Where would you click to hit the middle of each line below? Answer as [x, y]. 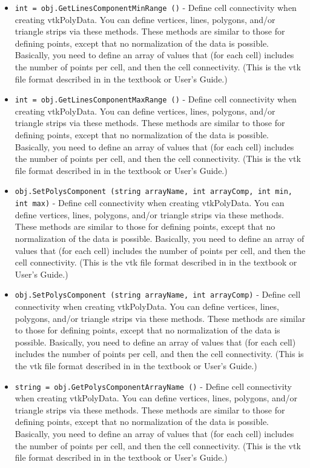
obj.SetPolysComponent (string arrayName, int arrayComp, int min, [153, 192]
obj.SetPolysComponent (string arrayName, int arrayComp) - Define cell [158, 294]
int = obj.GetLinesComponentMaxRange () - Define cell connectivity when [156, 99]
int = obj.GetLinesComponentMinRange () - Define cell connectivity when [156, 7]
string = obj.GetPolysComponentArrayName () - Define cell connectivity [153, 386]
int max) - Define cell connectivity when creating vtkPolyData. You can [150, 203]
